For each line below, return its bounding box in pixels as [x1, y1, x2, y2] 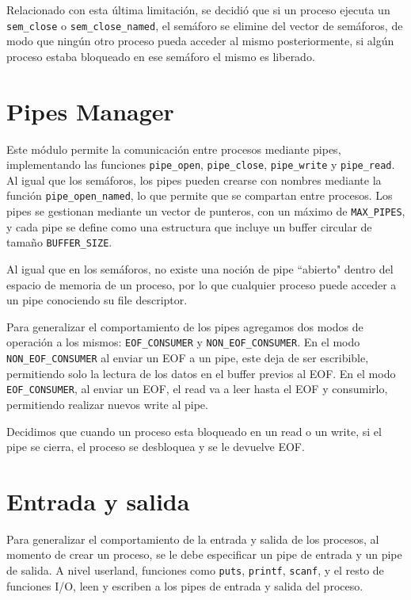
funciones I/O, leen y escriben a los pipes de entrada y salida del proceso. [6, 577, 363, 594]
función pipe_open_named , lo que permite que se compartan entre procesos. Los [6, 187, 393, 204]
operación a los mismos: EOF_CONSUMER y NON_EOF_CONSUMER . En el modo [6, 334, 360, 350]
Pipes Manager [6, 94, 174, 127]
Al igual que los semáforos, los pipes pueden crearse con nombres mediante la [6, 171, 382, 188]
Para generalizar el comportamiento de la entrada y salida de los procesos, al [6, 530, 379, 547]
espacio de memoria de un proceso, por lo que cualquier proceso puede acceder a [6, 276, 397, 292]
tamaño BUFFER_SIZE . [6, 234, 112, 250]
